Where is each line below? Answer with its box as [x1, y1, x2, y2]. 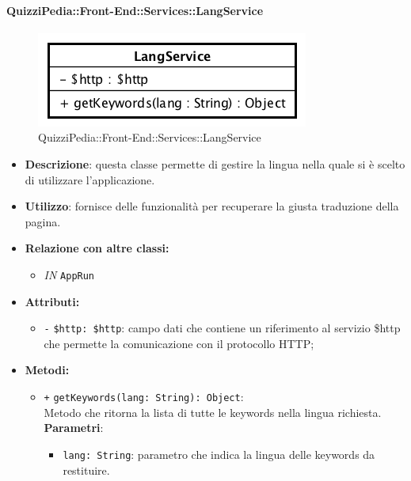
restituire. [63, 461, 110, 478]
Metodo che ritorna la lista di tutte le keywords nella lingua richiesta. [44, 403, 382, 420]
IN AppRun [44, 266, 95, 282]
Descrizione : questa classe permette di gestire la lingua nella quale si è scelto [25, 155, 405, 172]
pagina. [25, 213, 61, 229]
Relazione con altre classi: [25, 240, 169, 256]
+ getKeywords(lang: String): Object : [44, 388, 244, 405]
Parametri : [44, 419, 104, 436]
